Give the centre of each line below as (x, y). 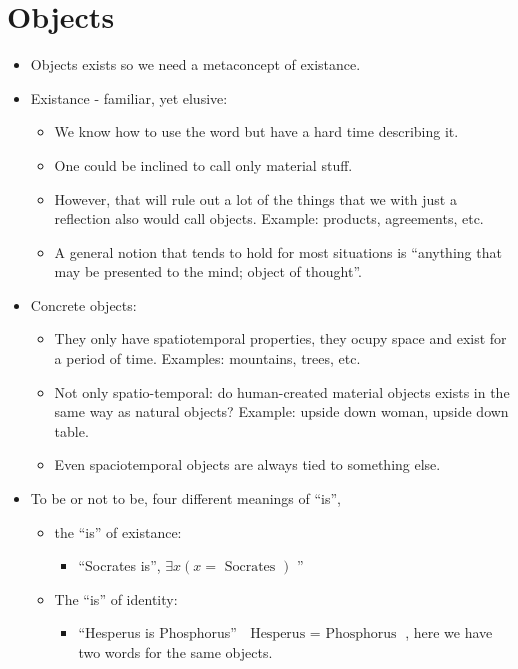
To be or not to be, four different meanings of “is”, (186, 498)
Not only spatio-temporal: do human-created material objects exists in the (282, 391)
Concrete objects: (83, 304)
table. (71, 430)
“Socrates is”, (119, 565)
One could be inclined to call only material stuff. (203, 164)
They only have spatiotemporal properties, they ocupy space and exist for (280, 338)
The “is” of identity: (116, 598)
